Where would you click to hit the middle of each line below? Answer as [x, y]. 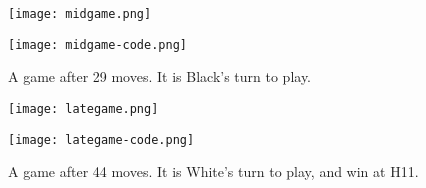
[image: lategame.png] [83, 108]
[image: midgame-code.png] [97, 44]
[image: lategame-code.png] [101, 139]
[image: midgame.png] [80, 14]
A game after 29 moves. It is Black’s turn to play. [160, 76]
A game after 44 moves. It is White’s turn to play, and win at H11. [213, 171]
